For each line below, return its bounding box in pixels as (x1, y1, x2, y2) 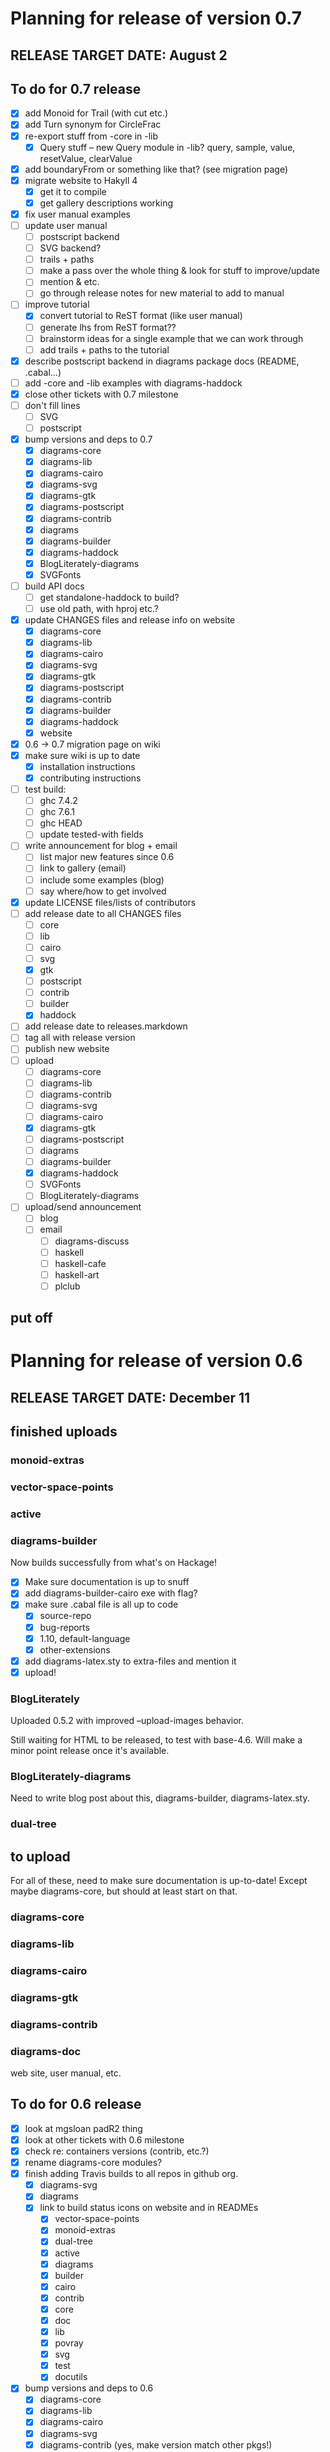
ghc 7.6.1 (39, 806, 75, 818)
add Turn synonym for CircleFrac (24, 118, 162, 131)
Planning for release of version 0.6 (10, 1350, 303, 1372)
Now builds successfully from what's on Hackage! (10, 1557, 218, 1569)
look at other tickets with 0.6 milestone (24, 2133, 185, 2146)
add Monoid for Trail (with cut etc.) (24, 107, 169, 119)
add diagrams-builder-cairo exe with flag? (24, 1587, 198, 1599)
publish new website (24, 1043, 110, 1055)
